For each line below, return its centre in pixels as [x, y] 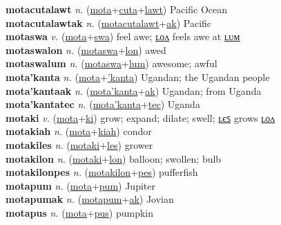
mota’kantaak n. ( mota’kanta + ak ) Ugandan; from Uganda [134, 90]
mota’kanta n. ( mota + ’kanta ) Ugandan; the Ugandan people [138, 76]
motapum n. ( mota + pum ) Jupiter [80, 185]
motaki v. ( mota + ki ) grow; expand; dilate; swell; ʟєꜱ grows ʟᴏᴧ [140, 117]
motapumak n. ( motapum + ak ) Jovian [90, 199]
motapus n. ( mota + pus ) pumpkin [80, 212]
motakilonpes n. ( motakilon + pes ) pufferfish [102, 172]
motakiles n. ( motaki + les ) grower [79, 144]
